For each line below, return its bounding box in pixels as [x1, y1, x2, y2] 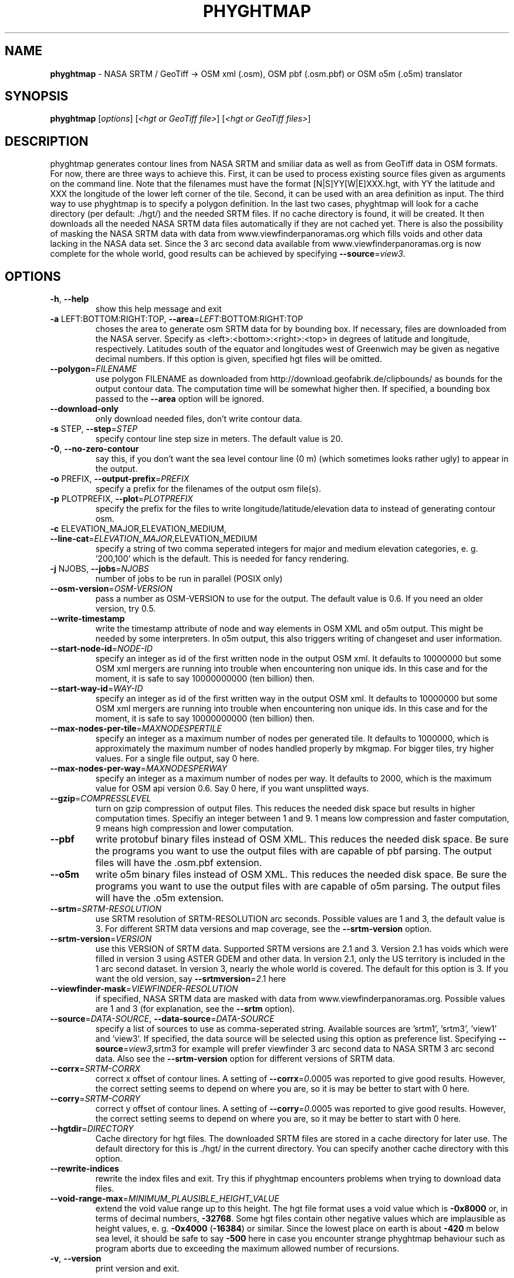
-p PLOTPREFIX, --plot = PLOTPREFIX [50, 494, 193, 504]
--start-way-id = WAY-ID [50, 683, 143, 694]
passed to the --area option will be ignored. [95, 394, 264, 404]
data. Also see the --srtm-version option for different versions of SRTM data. [95, 1054, 395, 1064]
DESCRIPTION [5, 133, 89, 149]
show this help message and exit [95, 304, 222, 314]
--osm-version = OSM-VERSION [50, 583, 173, 594]
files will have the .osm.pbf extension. [95, 857, 262, 869]
